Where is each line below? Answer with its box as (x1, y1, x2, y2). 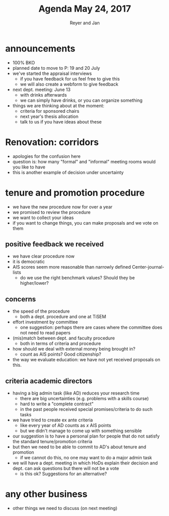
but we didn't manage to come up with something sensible (20, 428, 142, 434)
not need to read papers (20, 330, 71, 336)
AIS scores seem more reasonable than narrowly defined (12, 264, 131, 270)
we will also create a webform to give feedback (20, 81, 119, 87)
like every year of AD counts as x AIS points (20, 422, 111, 428)
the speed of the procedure (12, 308, 70, 314)
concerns (5, 294, 36, 304)
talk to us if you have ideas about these (20, 118, 102, 124)
